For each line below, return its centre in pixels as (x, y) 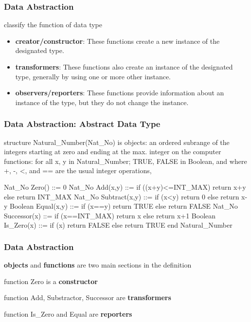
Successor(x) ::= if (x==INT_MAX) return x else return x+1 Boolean (110, 215)
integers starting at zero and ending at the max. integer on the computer (113, 152)
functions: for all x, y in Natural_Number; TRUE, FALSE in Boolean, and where (125, 161)
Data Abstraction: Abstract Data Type (82, 124)
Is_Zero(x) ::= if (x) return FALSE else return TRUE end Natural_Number (118, 225)
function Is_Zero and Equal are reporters (68, 313)
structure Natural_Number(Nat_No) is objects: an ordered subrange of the (117, 142)
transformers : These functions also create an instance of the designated (124, 67)
